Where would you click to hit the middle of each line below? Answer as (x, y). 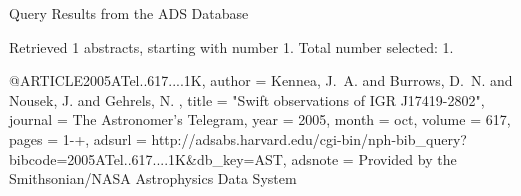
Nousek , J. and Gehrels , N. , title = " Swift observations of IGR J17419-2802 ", (247, 99)
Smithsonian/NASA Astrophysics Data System (153, 178)
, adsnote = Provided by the (369, 158)
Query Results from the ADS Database (129, 13)
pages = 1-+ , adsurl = (78, 138)
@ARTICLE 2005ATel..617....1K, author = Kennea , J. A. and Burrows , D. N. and (261, 80)
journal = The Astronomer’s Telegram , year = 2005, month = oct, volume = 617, (260, 119)
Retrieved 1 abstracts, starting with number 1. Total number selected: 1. (231, 46)
